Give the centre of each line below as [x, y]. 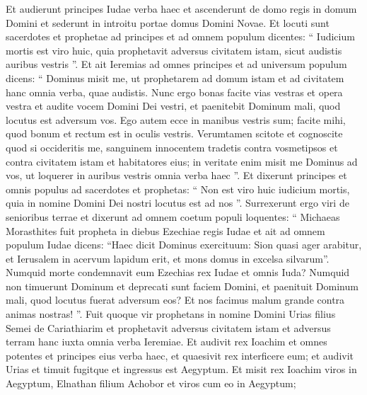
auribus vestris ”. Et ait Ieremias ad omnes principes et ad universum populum [176, 64]
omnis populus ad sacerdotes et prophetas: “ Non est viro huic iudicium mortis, [178, 189]
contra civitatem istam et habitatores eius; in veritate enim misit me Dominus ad [182, 161]
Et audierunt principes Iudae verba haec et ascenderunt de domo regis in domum [181, 8]
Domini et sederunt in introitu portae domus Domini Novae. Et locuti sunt [168, 22]
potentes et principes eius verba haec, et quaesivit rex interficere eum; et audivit [180, 355]
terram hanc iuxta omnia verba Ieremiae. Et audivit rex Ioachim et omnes [167, 342]
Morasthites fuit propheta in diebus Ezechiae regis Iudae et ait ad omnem [165, 230]
